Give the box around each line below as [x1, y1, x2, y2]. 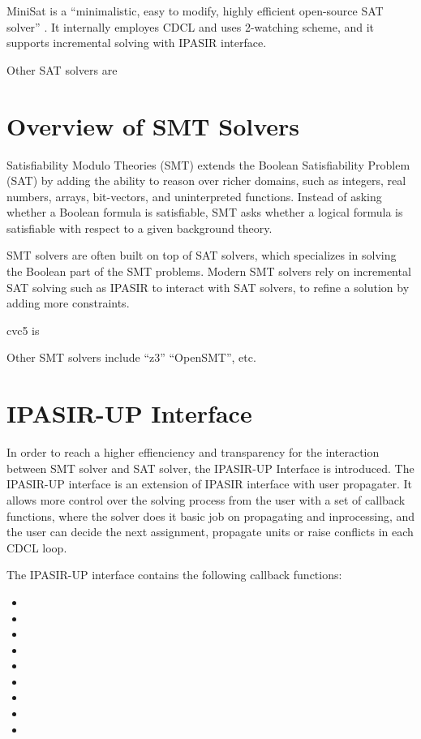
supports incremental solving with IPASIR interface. [6, 34, 267, 51]
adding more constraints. [6, 294, 130, 311]
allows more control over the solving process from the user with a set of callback [6, 491, 406, 508]
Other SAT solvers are [6, 61, 118, 78]
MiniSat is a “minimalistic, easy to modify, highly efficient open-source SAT [6, 2, 384, 19]
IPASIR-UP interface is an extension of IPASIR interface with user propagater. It [6, 475, 412, 492]
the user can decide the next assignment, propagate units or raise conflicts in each [6, 523, 414, 540]
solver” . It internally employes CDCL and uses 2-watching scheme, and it [6, 18, 375, 35]
